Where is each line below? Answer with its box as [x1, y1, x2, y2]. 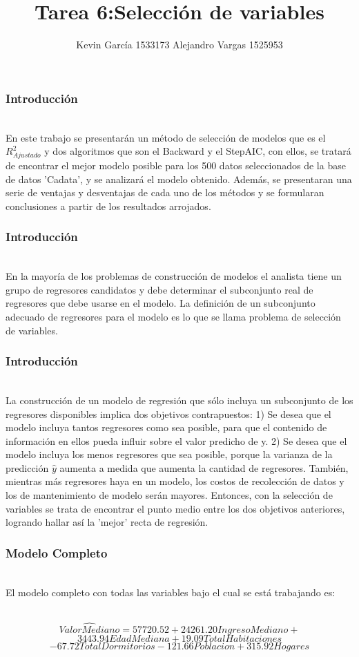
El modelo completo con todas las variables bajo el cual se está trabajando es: [6, 584, 336, 599]
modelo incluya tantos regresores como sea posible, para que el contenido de [6, 420, 327, 435]
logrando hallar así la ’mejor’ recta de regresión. [6, 515, 208, 529]
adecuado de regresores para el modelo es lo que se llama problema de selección [6, 309, 341, 323]
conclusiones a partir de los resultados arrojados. [6, 198, 211, 213]
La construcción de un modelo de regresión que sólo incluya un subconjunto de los [6, 392, 353, 407]
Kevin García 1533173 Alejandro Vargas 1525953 [76, 37, 283, 52]
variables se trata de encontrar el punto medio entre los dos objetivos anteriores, [6, 501, 345, 515]
